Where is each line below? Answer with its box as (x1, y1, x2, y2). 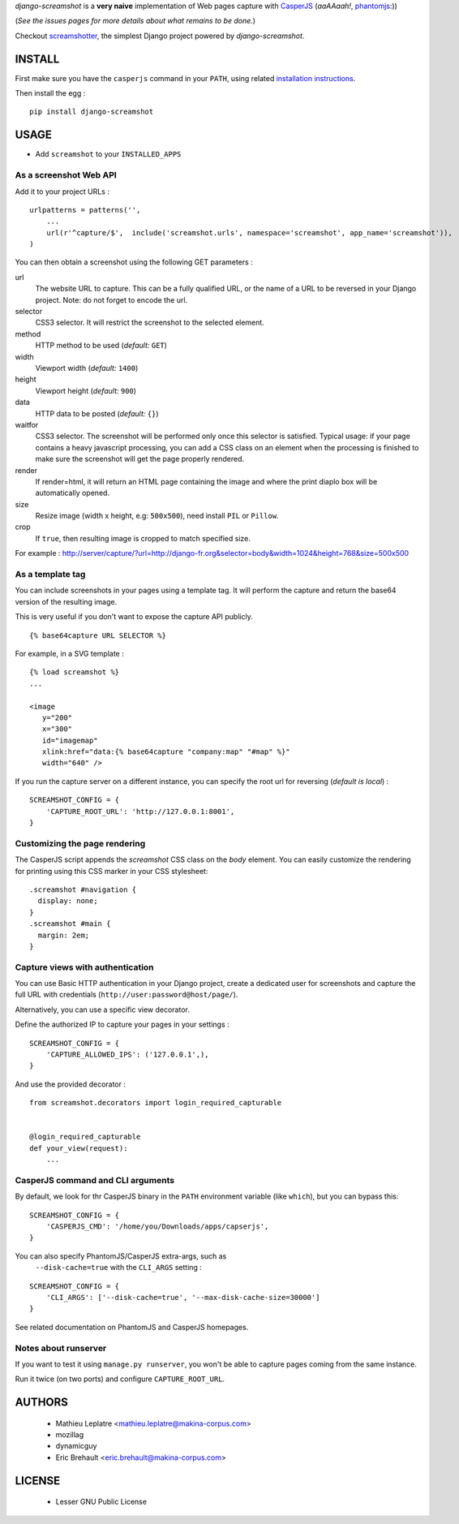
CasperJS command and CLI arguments (15, 1174, 174, 1186)
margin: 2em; (37, 930, 90, 940)
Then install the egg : (15, 88, 86, 98)
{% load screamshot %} (29, 668, 120, 677)
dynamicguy (55, 1441, 97, 1451)
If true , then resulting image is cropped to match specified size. (35, 533, 251, 543)
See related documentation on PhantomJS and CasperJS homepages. (15, 1322, 249, 1332)
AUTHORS (15, 1396, 69, 1410)
